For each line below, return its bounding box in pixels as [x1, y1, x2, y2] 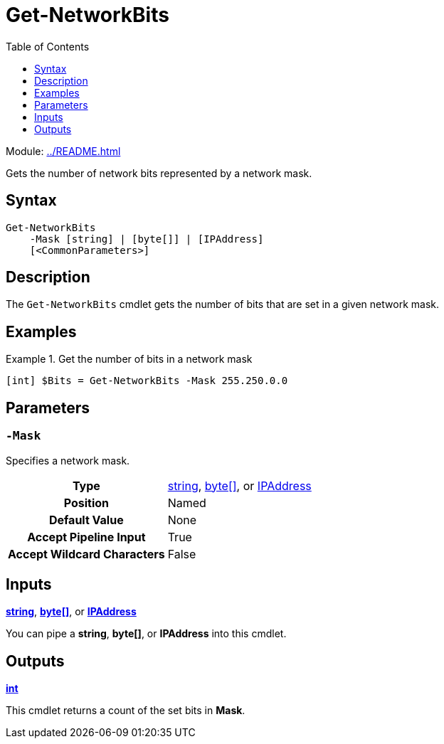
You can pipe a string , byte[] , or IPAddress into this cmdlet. [6, 627, 287, 640]
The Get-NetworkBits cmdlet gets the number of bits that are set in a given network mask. [6, 298, 439, 311]
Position [63, 495, 109, 510]
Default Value [48, 512, 124, 527]
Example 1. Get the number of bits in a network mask [6, 353, 253, 366]
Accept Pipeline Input [27, 529, 146, 544]
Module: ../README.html [6, 144, 121, 157]
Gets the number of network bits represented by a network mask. [6, 166, 312, 179]
